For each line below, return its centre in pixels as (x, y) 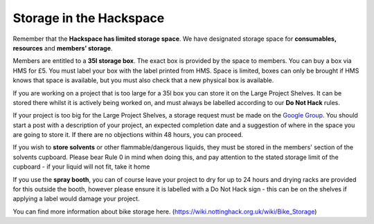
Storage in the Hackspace (89, 18)
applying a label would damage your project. (76, 199)
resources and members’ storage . (63, 48)
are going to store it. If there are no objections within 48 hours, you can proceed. (128, 135)
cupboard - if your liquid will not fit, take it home (81, 167)
